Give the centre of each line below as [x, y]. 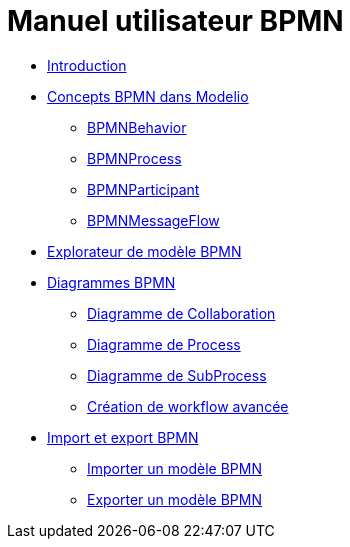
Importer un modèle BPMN [174, 468]
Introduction [87, 65]
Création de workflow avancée [188, 406]
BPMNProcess [134, 158]
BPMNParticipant [143, 189]
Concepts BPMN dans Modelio [148, 96]
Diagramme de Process [164, 344]
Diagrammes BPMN [111, 282]
